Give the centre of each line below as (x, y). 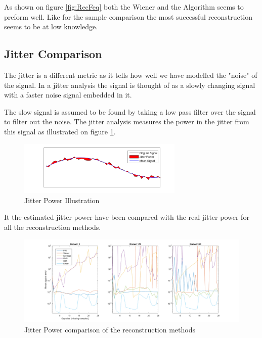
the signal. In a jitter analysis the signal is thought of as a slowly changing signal (130, 85)
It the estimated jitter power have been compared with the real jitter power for (127, 217)
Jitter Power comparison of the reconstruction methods (110, 330)
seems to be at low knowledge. (51, 27)
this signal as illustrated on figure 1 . (60, 131)
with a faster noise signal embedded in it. (68, 95)
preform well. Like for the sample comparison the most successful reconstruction (128, 16)
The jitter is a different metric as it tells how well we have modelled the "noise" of (131, 75)
